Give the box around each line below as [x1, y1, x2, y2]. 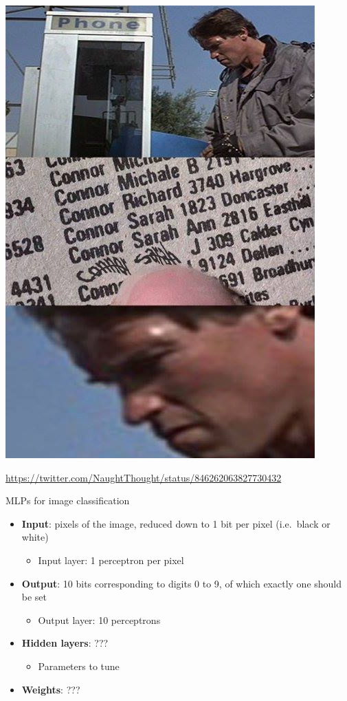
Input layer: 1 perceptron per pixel [38, 552, 184, 567]
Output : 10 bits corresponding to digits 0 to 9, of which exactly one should [21, 576, 342, 590]
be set [21, 590, 47, 604]
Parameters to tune [38, 658, 120, 673]
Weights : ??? [21, 682, 80, 696]
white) [21, 530, 49, 544]
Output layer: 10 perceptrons [38, 612, 161, 627]
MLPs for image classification [5, 493, 130, 508]
